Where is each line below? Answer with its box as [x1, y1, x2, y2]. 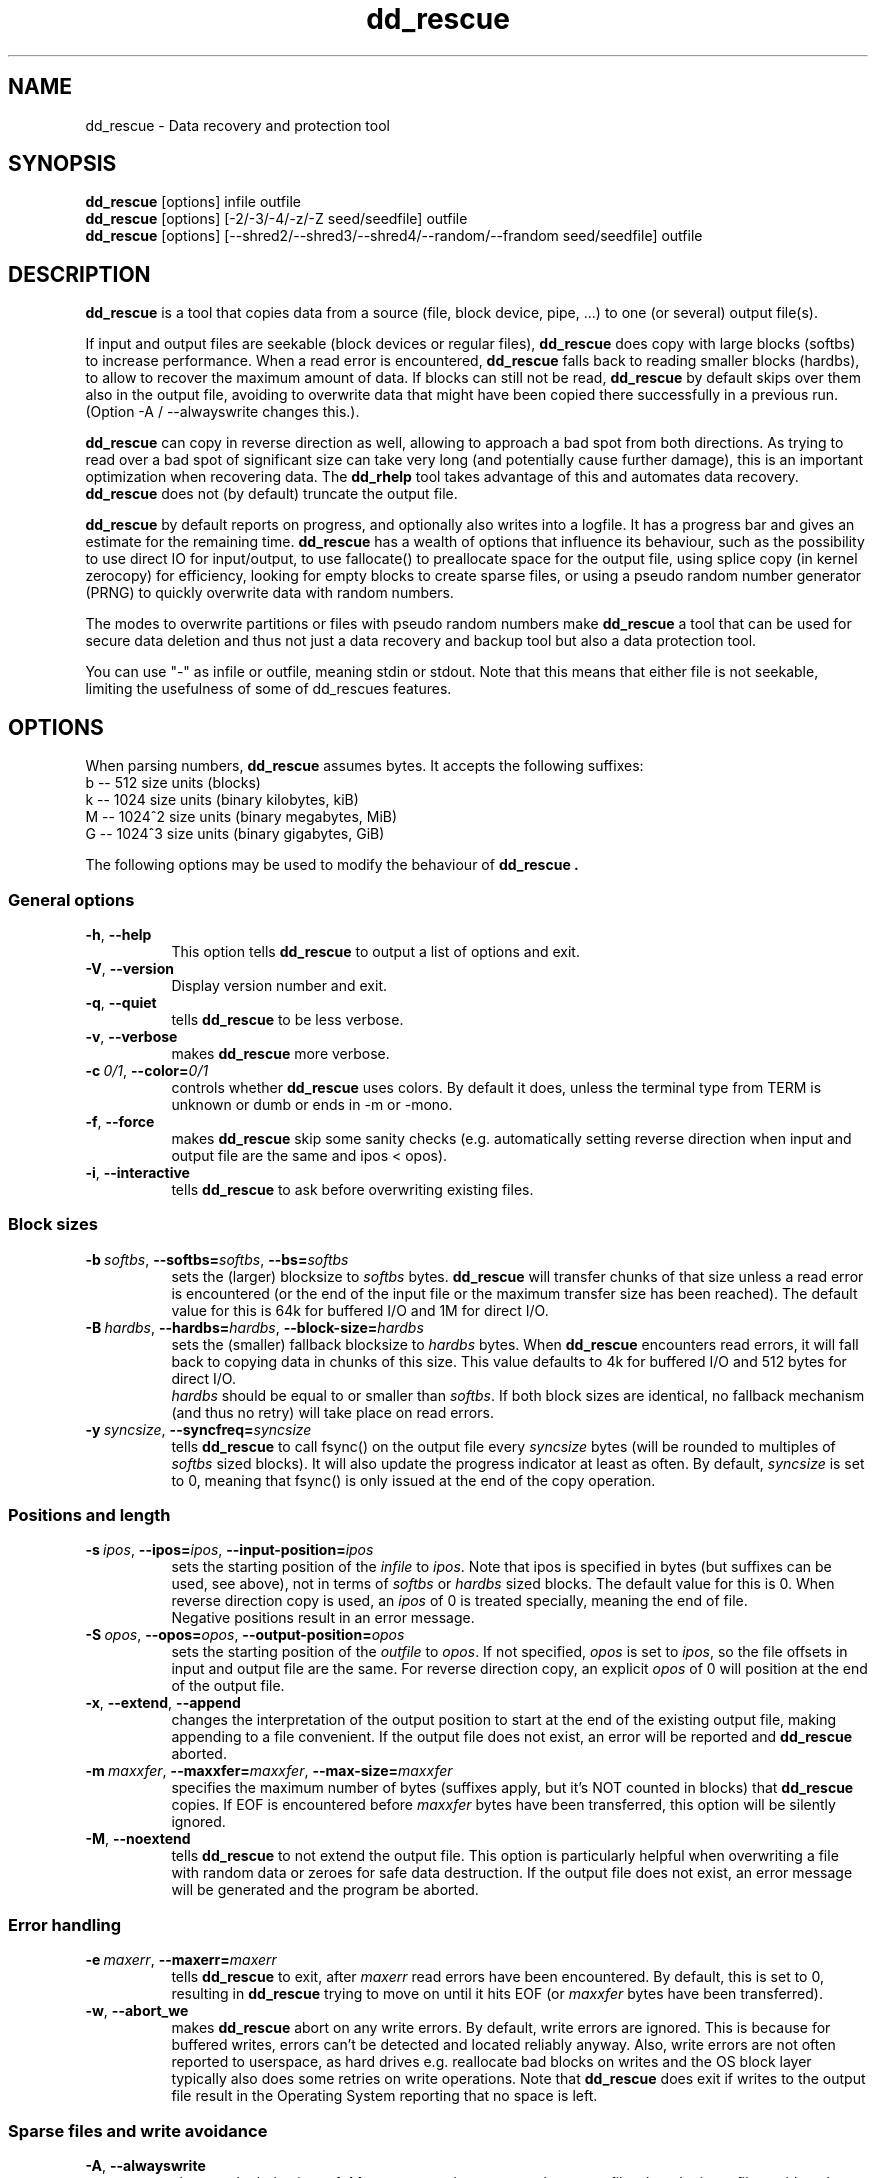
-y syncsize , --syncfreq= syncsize [85, 1420, 312, 1438]
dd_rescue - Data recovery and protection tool [85, 116, 390, 134]
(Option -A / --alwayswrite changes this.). [85, 403, 360, 421]
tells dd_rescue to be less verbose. [171, 1010, 404, 1028]
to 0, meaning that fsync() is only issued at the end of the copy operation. [171, 1471, 656, 1489]
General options [8, 889, 135, 910]
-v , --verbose [85, 1027, 178, 1045]
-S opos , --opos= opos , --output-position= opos [85, 1626, 405, 1644]
